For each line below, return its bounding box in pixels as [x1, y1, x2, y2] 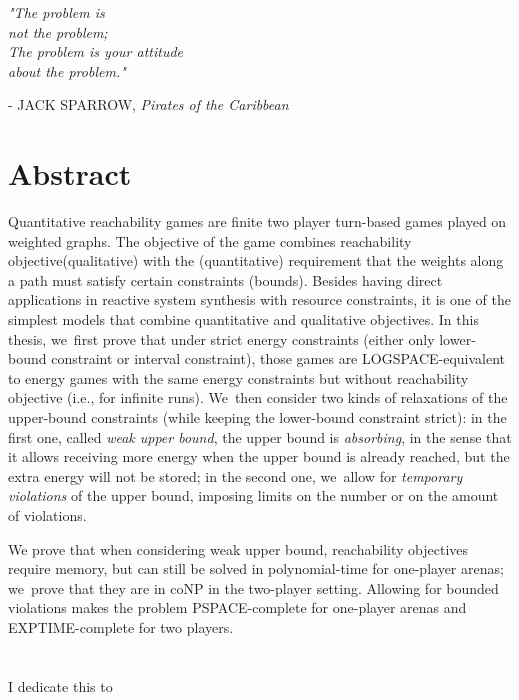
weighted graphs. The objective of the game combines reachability [8, 230, 412, 251]
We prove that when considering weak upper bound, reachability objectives [8, 538, 469, 559]
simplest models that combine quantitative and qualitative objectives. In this [8, 309, 479, 330]
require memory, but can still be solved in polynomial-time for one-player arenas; [8, 558, 504, 579]
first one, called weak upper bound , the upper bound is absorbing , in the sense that [8, 426, 512, 447]
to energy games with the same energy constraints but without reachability [8, 367, 469, 388]
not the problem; [8, 21, 108, 42]
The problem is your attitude [8, 41, 183, 62]
